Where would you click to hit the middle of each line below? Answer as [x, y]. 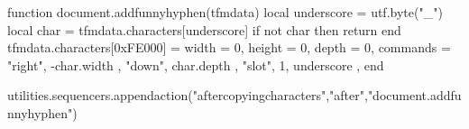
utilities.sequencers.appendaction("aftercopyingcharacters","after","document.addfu [234, 95]
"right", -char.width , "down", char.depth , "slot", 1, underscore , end [196, 64]
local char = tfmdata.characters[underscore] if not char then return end [204, 29]
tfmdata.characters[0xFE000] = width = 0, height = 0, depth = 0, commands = [229, 47]
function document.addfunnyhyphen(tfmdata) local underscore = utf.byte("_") [225, 12]
